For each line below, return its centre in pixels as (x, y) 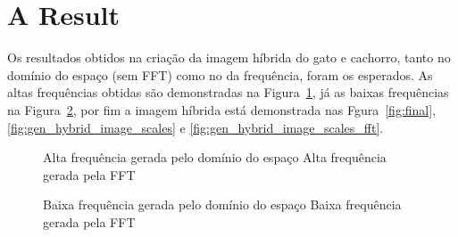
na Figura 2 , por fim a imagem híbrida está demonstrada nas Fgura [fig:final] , (222, 109)
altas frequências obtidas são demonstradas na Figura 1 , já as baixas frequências (228, 92)
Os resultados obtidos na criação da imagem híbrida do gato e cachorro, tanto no (229, 57)
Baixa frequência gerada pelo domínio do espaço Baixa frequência (222, 204)
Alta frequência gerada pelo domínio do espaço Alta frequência (215, 157)
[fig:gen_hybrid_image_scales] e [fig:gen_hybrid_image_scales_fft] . (196, 127)
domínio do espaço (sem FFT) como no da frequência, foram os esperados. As (220, 74)
